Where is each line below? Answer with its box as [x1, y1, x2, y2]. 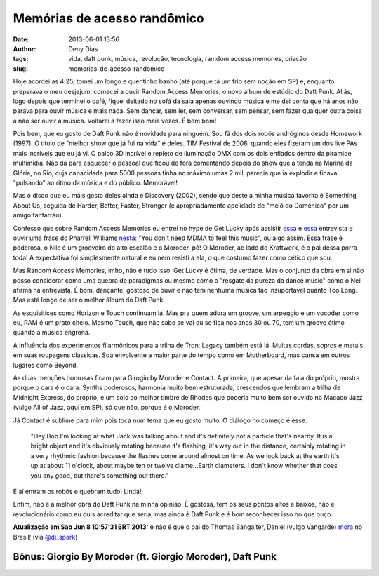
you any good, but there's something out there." [30, 471, 169, 480]
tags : [13, 55, 29, 63]
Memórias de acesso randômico [13, 11, 205, 26]
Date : [13, 35, 29, 43]
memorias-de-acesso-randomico [68, 64, 165, 73]
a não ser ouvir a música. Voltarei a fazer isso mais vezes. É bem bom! [13, 116, 217, 125]
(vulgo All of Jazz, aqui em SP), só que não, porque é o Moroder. [13, 403, 201, 412]
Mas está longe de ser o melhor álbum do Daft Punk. [13, 295, 165, 304]
